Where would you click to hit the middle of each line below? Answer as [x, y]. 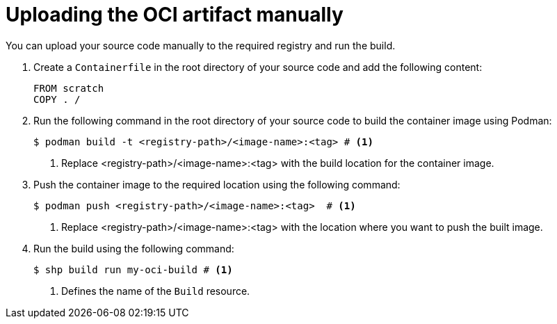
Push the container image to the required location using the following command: [217, 184]
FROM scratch [69, 88]
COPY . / [57, 99]
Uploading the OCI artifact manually [175, 15]
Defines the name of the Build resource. [156, 291]
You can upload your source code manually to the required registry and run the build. [201, 45]
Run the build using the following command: [134, 248]
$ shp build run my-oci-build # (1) [133, 269]
